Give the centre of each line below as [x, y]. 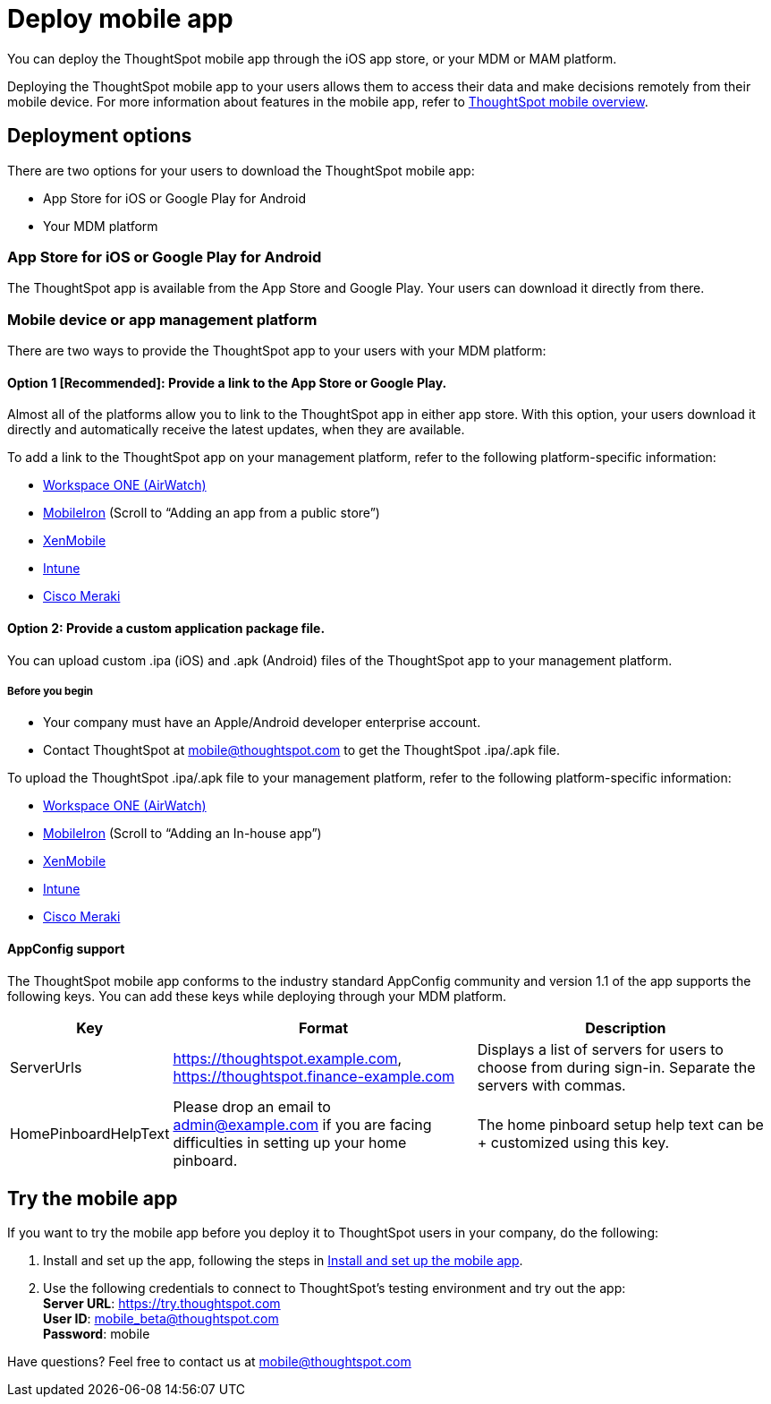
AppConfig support [66, 948]
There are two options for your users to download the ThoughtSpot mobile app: [241, 170]
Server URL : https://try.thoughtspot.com [162, 1304]
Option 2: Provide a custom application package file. [166, 628]
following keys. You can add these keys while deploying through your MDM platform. [257, 996]
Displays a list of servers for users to [600, 1049]
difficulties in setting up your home [290, 1142]
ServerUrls [46, 1067]
